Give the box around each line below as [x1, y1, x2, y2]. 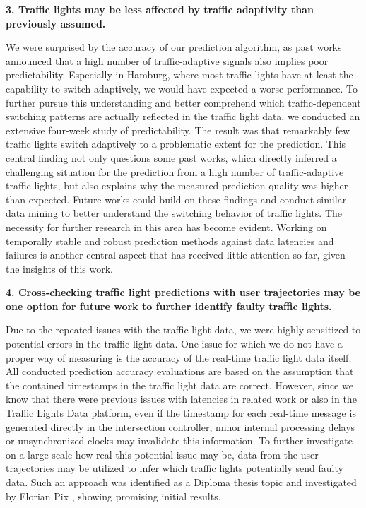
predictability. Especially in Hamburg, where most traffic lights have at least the [6, 67, 353, 82]
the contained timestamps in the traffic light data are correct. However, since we [6, 377, 353, 392]
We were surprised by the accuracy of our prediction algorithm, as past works [6, 40, 342, 54]
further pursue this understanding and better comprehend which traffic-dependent [6, 95, 361, 110]
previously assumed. [6, 16, 106, 30]
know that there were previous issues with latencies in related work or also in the [6, 391, 357, 406]
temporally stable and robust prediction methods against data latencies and [6, 233, 334, 248]
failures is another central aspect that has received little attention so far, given [6, 247, 346, 262]
